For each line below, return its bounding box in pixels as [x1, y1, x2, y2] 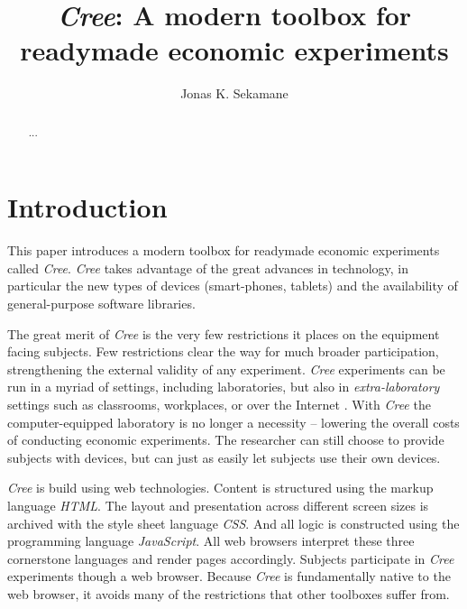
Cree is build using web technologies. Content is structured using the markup [7, 478, 434, 497]
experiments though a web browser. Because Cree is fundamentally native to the [7, 567, 451, 586]
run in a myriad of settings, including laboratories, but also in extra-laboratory [7, 377, 440, 396]
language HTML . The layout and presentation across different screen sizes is [7, 496, 429, 515]
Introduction [7, 189, 168, 226]
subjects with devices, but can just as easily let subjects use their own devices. [7, 448, 441, 466]
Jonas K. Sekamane [180, 84, 288, 103]
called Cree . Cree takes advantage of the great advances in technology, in [7, 258, 409, 277]
